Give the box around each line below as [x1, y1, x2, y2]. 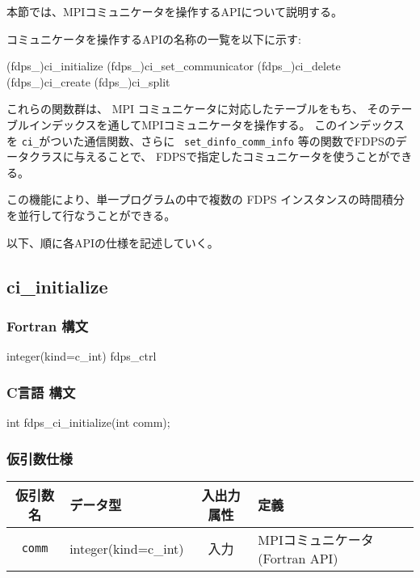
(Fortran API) [258, 548, 338, 567]
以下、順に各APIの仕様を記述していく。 [6, 234, 219, 251]
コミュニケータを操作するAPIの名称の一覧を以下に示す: [6, 30, 301, 47]
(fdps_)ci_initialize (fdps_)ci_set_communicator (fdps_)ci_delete [6, 57, 341, 74]
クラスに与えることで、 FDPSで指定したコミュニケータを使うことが [28, 148, 390, 165]
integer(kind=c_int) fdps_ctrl [6, 348, 157, 365]
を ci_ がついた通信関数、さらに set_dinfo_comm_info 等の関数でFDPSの [6, 132, 396, 149]
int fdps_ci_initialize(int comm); [6, 414, 170, 430]
